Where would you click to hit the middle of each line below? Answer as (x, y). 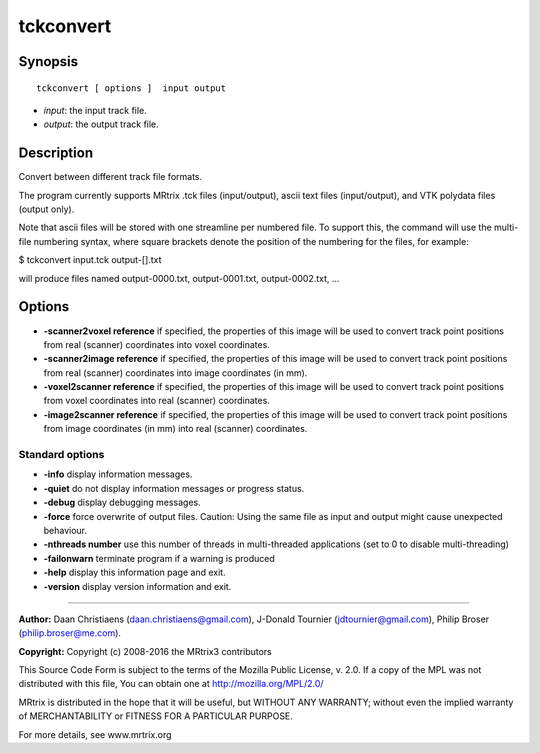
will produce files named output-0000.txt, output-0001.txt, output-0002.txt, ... (179, 278)
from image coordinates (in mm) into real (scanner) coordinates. (175, 429)
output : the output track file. (101, 124)
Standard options (61, 454)
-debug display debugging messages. (122, 502)
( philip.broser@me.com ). (70, 633)
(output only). (46, 209)
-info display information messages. (118, 474)
